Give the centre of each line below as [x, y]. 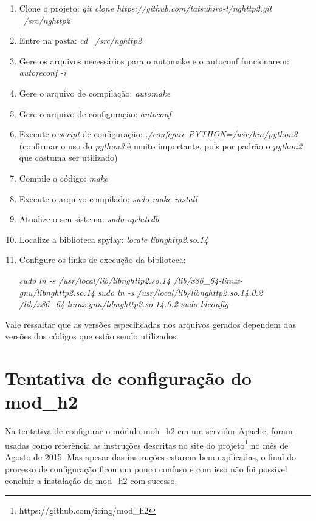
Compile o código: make [64, 178]
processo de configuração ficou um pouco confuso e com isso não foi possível [146, 468]
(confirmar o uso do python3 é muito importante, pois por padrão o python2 [161, 145]
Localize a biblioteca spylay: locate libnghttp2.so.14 [114, 239]
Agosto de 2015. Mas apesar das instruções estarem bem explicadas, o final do [151, 457]
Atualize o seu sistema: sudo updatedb [89, 219]
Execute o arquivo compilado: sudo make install [108, 198]
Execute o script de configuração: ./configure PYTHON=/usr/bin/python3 [158, 134]
